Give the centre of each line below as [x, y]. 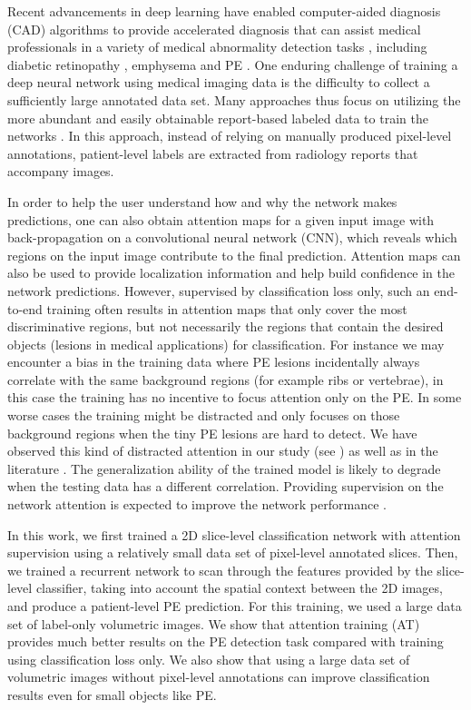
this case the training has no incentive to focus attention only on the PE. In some [235, 397]
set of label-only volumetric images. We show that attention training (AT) [214, 623]
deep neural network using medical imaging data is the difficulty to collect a [219, 82]
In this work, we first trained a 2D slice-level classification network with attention [234, 534]
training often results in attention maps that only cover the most [227, 308]
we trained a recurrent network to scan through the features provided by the [220, 570]
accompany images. [61, 171]
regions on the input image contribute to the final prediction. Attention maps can [234, 255]
